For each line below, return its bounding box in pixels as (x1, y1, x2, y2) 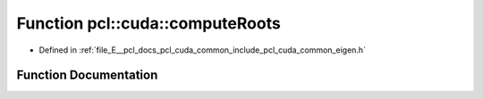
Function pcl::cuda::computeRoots (16, 13, 281, 33)
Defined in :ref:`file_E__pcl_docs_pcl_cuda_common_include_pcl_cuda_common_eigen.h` (38, 45, 367, 55)
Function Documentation (16, 68, 158, 83)
